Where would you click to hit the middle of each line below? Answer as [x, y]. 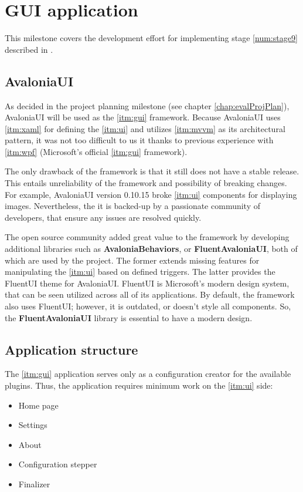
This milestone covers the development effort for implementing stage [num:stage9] [151, 38]
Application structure [72, 349]
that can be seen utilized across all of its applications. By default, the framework [150, 294]
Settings [33, 425]
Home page [38, 405]
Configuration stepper [58, 464]
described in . [29, 49]
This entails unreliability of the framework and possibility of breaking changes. [146, 183]
